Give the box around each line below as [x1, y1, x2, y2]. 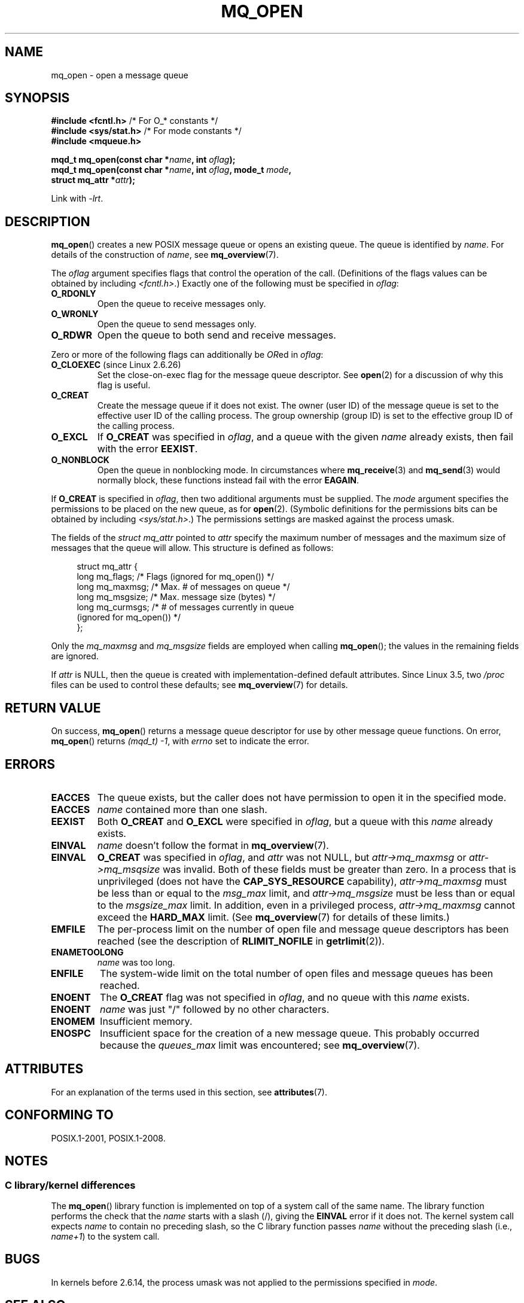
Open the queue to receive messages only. [97, 299, 266, 309]
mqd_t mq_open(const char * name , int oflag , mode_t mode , [51, 165, 292, 175]
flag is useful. [97, 380, 151, 391]
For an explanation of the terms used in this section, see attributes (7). [51, 1086, 327, 1097]
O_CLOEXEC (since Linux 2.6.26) [51, 360, 181, 370]
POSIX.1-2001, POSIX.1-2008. [51, 1132, 166, 1143]
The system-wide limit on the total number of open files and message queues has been [100, 967, 493, 979]
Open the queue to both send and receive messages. [97, 329, 336, 342]
